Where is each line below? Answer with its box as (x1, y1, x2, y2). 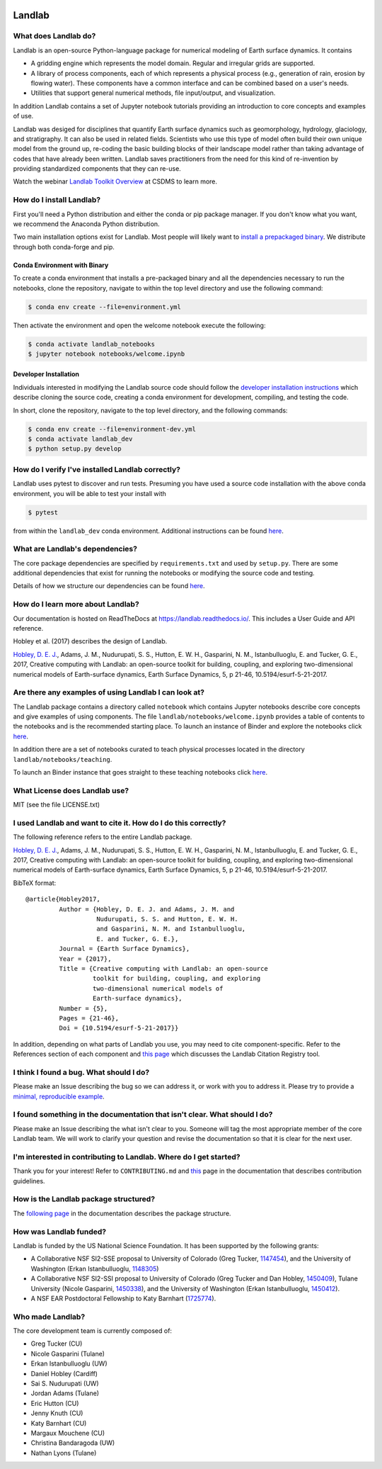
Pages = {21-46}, (59, 1014, 120, 1022)
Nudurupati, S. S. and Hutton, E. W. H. (96, 915, 238, 923)
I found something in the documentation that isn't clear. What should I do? (13, 1110, 273, 1120)
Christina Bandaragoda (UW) (30, 1439, 115, 1447)
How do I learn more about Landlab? (13, 600, 139, 609)
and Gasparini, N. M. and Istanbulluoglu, (96, 925, 246, 933)
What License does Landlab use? (13, 785, 129, 795)
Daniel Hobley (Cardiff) (30, 1369, 98, 1378)
